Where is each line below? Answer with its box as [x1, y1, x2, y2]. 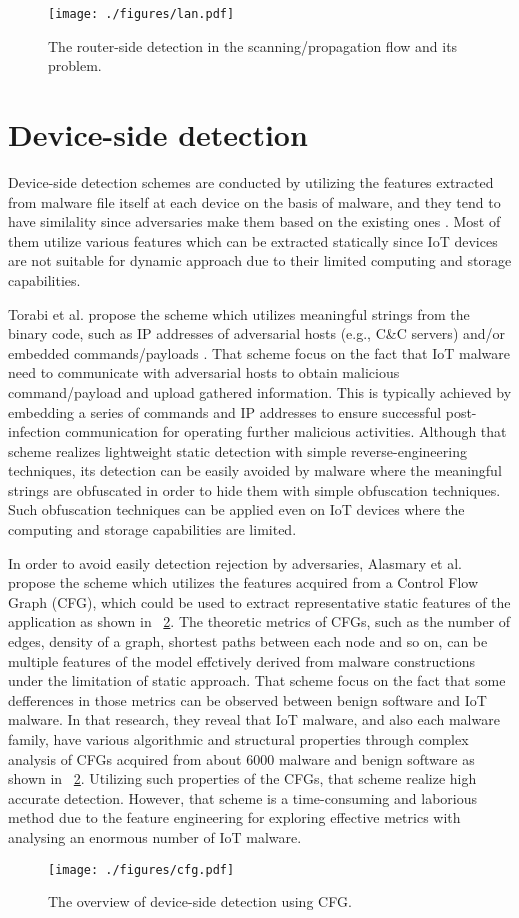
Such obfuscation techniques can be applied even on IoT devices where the [8, 499, 465, 520]
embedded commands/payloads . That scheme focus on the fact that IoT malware [8, 342, 510, 363]
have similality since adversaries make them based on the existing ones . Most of [8, 211, 501, 232]
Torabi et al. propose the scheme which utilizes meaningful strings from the [8, 303, 470, 324]
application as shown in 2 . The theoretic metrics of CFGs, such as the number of [8, 611, 511, 632]
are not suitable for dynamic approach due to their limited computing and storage [8, 250, 512, 271]
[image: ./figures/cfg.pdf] [48, 862, 235, 877]
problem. [48, 55, 102, 76]
